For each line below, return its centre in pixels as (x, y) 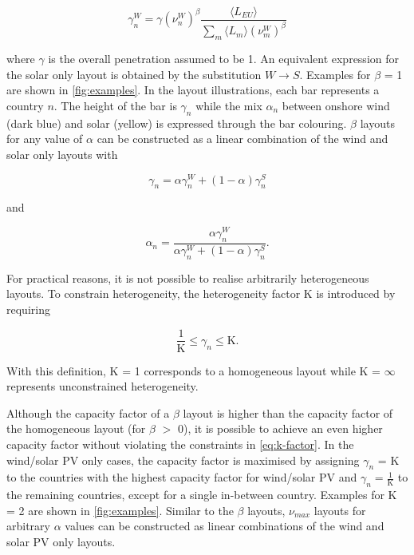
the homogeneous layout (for (76, 428)
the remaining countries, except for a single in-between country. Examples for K (202, 495)
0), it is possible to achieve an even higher (280, 428)
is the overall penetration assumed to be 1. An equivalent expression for (223, 59)
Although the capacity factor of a (88, 412)
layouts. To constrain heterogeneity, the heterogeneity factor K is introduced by (201, 293)
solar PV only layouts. (61, 541)
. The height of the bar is (115, 105)
